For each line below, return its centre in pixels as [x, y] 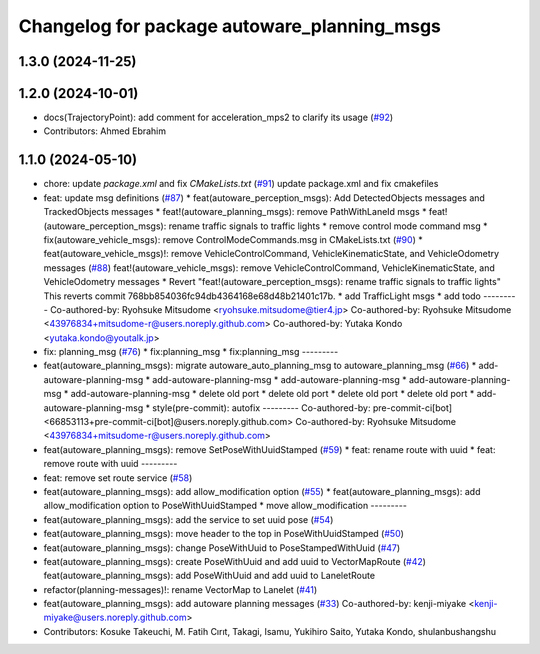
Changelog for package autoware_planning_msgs [230, 26]
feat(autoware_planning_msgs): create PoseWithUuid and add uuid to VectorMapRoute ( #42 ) [235, 561]
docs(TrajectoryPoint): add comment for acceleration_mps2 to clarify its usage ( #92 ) [218, 117]
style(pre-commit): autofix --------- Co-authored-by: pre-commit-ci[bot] [302, 407]
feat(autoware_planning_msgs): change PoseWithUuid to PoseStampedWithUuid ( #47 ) [222, 547]
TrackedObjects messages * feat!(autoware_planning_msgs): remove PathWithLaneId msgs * [235, 212]
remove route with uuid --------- [110, 464]
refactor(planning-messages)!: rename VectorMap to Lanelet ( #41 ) [180, 589]
